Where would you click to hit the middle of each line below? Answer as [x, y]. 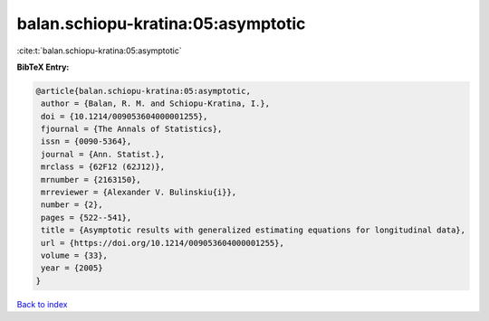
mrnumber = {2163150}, [91, 179]
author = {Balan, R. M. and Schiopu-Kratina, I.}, [156, 104]
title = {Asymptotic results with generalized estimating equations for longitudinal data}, [254, 230]
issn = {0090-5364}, [86, 142]
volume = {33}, [75, 255]
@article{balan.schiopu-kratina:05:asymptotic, [143, 91]
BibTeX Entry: [43, 67]
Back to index [42, 304]
